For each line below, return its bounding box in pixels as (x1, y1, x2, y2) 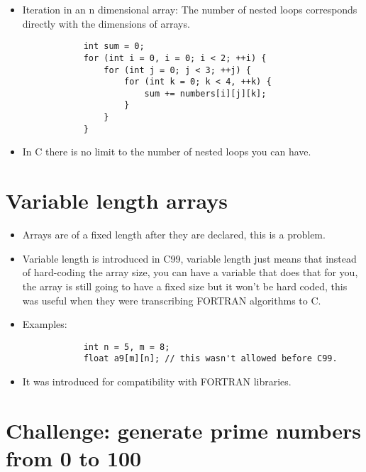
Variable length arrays (6, 186, 228, 215)
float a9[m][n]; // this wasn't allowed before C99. (83, 353, 338, 364)
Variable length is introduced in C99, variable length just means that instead (22, 251, 357, 265)
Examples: (22, 317, 67, 331)
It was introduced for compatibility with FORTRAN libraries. (22, 374, 292, 389)
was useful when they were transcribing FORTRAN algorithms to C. (22, 292, 321, 307)
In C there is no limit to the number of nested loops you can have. (22, 144, 311, 159)
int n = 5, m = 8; (83, 341, 170, 352)
